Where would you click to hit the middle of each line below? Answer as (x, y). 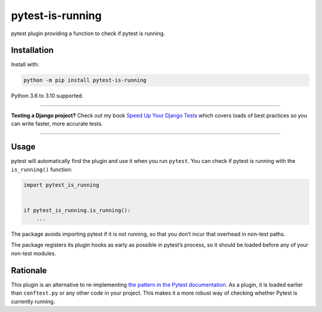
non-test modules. (34, 253)
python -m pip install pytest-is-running (85, 80)
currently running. (33, 301)
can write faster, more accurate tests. (57, 124)
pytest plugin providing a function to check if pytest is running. (88, 33)
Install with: (25, 64)
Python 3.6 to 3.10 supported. (47, 96)
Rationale (29, 271)
